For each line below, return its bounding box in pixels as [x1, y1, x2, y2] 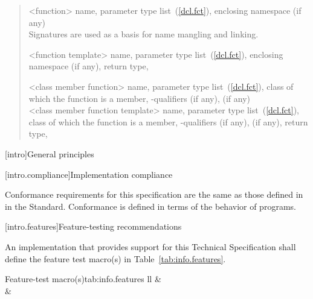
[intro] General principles [5, 147, 94, 160]
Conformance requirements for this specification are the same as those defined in [5, 188, 303, 201]
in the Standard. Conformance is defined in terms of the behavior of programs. [5, 200, 296, 212]
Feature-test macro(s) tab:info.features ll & [5, 272, 161, 285]
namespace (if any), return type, [28, 60, 149, 72]
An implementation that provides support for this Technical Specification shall [5, 240, 296, 253]
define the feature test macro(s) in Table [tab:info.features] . [5, 252, 226, 265]
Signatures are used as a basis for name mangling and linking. [28, 28, 259, 40]
